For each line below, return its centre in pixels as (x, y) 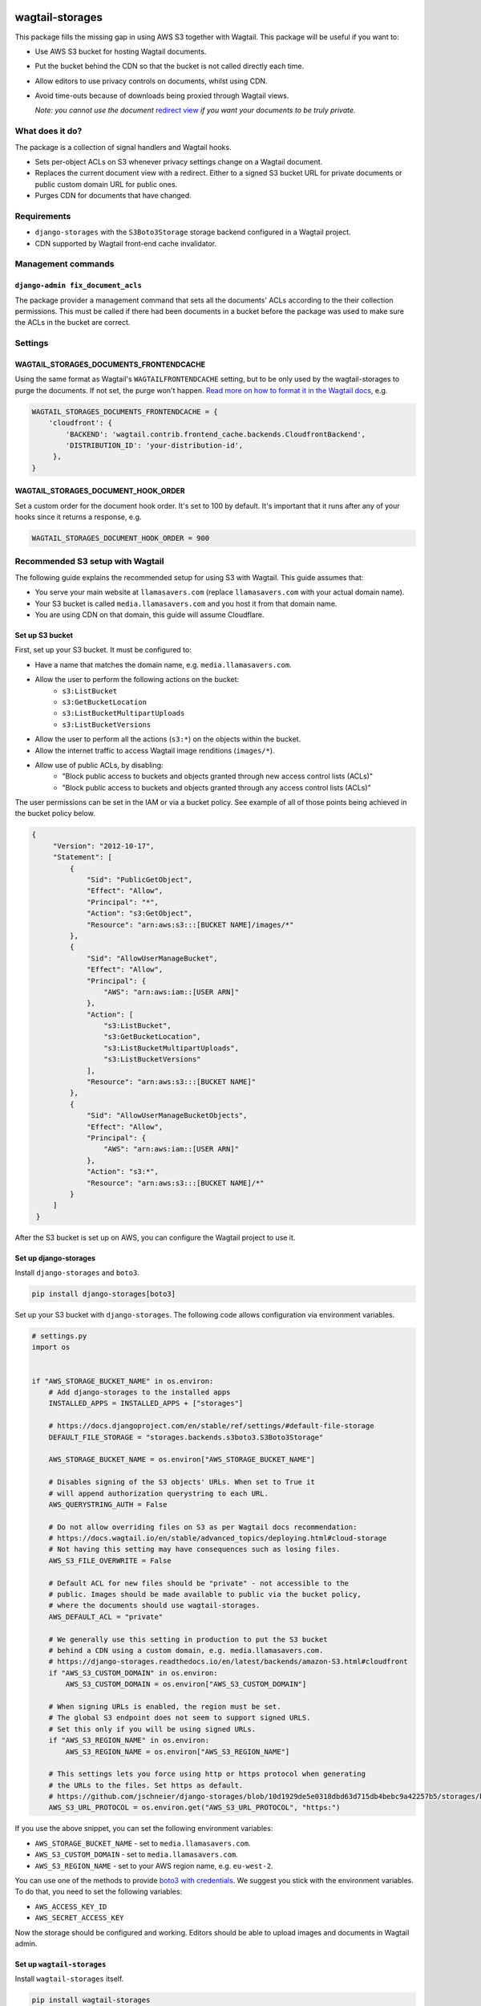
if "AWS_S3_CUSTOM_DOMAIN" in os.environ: (133, 1673)
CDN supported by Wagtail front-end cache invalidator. (126, 243)
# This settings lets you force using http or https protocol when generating (207, 1774)
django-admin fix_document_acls (78, 286)
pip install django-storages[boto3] (104, 1294)
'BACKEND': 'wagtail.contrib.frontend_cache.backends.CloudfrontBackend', (216, 434)
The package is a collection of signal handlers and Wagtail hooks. (123, 147)
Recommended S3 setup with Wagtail (89, 562)
